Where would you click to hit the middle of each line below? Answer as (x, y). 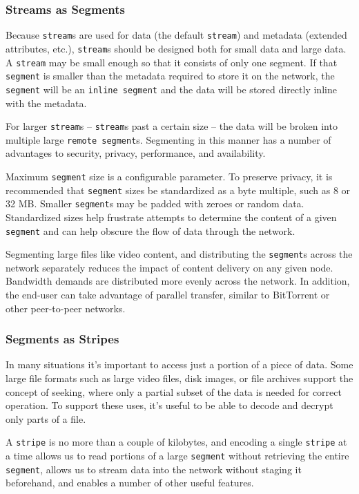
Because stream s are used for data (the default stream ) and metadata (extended (176, 35)
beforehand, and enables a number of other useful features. (130, 483)
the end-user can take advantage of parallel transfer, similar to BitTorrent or (168, 295)
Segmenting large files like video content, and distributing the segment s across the (179, 254)
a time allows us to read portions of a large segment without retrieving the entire (177, 456)
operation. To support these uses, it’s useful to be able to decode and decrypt (169, 405)
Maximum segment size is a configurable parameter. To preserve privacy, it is (169, 176)
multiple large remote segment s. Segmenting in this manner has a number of (168, 139)
